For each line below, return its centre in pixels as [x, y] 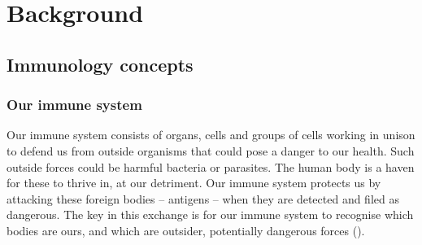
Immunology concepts [100, 64]
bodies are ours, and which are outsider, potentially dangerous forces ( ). [186, 230]
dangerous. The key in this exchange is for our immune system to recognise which [210, 214]
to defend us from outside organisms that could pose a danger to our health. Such [211, 150]
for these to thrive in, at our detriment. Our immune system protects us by [194, 183]
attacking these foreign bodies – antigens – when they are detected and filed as [203, 198]
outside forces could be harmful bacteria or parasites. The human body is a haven [211, 166]
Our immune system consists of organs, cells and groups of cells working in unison [211, 135]
